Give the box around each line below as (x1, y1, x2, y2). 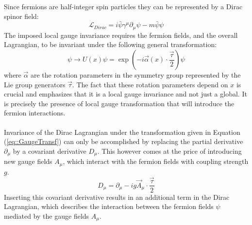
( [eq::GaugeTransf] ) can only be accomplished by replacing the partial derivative (4, 136, 243, 146)
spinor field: (4, 11, 39, 21)
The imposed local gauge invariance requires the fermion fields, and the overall (4, 30, 238, 40)
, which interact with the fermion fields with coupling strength (63, 156, 249, 166)
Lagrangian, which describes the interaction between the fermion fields (4, 201, 214, 211)
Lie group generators (4, 79, 66, 89)
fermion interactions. (4, 108, 66, 118)
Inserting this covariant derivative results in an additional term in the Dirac (4, 192, 230, 202)
